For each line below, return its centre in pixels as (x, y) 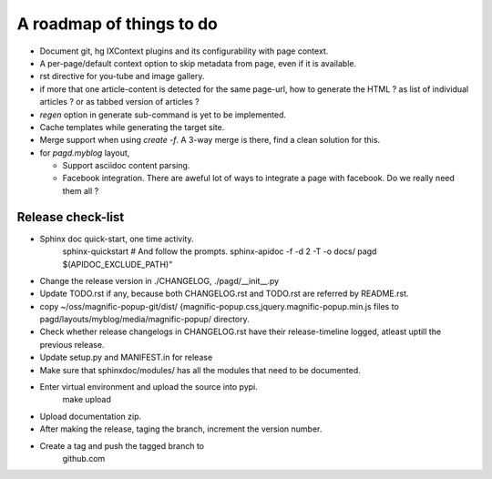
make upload (87, 400)
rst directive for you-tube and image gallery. (122, 76)
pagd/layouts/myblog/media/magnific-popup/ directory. (144, 320)
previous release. (72, 344)
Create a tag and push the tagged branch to (122, 445)
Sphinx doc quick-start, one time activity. (117, 239)
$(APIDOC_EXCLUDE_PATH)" (118, 264)
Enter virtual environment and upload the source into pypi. (149, 387)
